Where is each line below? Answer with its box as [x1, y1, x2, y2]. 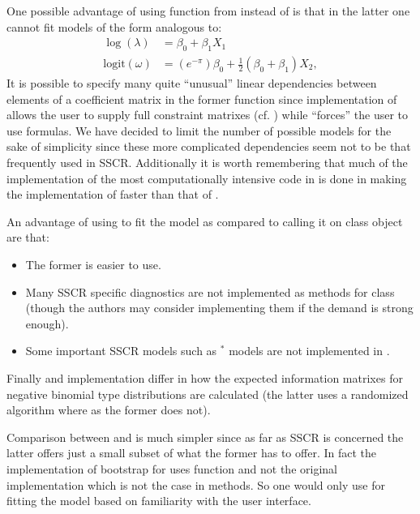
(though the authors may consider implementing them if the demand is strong [25, 299, 414, 316]
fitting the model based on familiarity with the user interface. [6, 492, 311, 509]
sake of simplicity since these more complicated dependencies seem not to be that [6, 138, 411, 155]
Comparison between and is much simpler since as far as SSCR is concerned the [6, 428, 404, 445]
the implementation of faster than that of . [6, 186, 219, 203]
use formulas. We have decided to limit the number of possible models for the [6, 122, 392, 139]
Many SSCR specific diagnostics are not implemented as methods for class [25, 283, 395, 300]
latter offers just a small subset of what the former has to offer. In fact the [6, 444, 376, 461]
